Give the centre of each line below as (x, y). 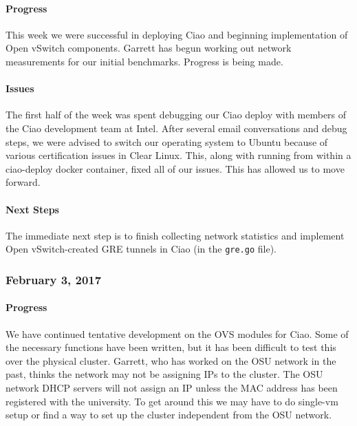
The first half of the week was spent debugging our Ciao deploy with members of (176, 115)
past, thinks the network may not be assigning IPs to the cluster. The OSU (164, 374)
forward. (23, 182)
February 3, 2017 (54, 279)
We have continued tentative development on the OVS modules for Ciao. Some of (177, 333)
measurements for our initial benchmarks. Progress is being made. (144, 61)
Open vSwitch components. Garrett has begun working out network (149, 48)
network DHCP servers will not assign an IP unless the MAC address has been (172, 387)
